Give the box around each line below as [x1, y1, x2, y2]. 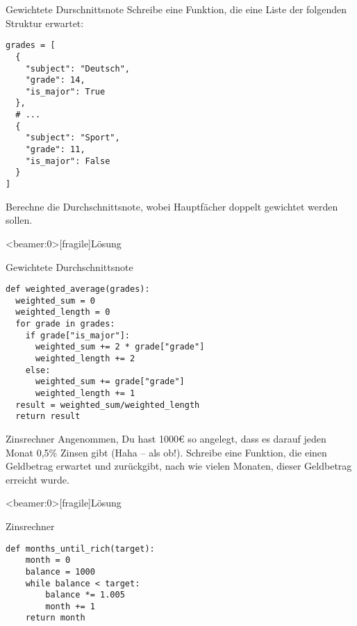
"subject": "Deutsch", [25, 63, 130, 74]
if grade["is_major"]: [25, 330, 130, 340]
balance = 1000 [25, 566, 95, 577]
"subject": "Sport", [25, 133, 120, 143]
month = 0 [25, 555, 71, 566]
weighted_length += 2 [35, 354, 135, 364]
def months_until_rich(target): [6, 543, 155, 554]
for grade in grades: [15, 319, 115, 329]
